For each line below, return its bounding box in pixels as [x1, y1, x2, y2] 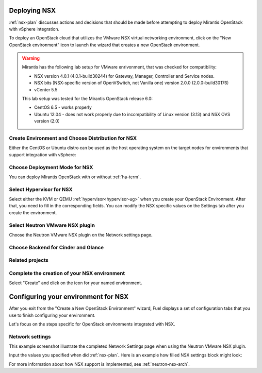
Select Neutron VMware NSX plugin [9, 221, 95, 228]
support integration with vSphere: [9, 152, 76, 157]
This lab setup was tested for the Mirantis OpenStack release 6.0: [22, 96, 153, 102]
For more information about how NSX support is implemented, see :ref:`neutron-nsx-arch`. [9, 361, 190, 367]
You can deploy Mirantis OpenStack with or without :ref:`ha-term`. [9, 174, 141, 180]
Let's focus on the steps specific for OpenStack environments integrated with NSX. [9, 321, 176, 327]
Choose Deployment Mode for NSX [9, 164, 93, 170]
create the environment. [9, 209, 57, 216]
